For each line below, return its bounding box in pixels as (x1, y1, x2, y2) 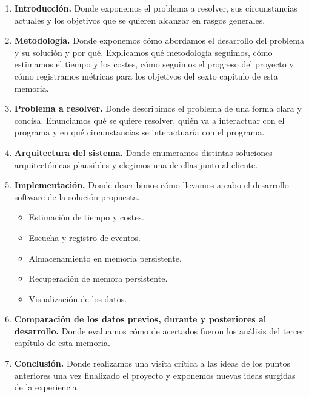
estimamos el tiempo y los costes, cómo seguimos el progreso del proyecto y (14, 58, 294, 70)
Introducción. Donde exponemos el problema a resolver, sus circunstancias (14, 2, 297, 14)
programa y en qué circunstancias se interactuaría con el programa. (14, 126, 265, 138)
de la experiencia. (14, 381, 79, 393)
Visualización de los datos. (28, 292, 127, 305)
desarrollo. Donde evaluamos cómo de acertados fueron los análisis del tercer (14, 324, 304, 337)
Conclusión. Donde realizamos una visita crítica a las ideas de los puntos (14, 357, 290, 370)
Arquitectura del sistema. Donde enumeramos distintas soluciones (14, 146, 273, 158)
